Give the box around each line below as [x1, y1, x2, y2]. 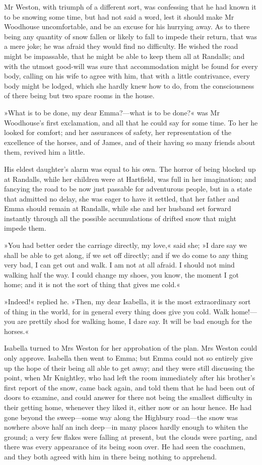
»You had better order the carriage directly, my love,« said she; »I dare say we [4, 240, 247, 250]
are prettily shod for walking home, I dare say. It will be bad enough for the [17, 316, 252, 326]
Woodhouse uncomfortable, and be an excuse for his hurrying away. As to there [4, 21, 250, 32]
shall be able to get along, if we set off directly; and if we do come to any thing [4, 249, 248, 260]
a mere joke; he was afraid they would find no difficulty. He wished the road [4, 41, 238, 51]
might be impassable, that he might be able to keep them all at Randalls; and [4, 50, 245, 61]
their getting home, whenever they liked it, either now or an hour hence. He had [4, 402, 252, 412]
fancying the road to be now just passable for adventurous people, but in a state [4, 183, 252, 194]
